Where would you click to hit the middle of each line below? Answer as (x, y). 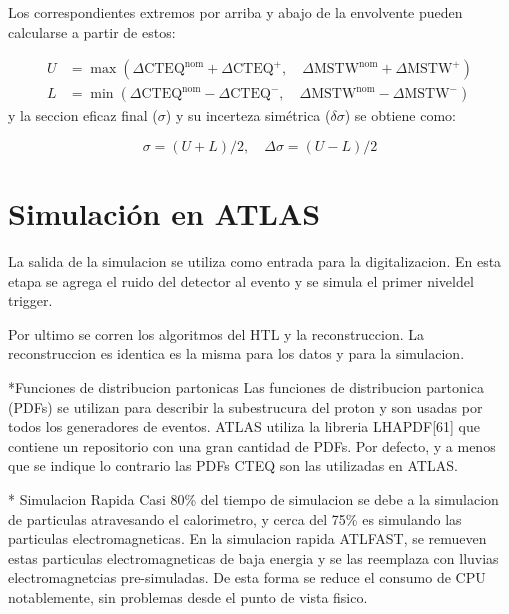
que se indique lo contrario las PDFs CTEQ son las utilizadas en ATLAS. (233, 465)
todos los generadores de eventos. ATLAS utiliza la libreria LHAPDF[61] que (244, 426)
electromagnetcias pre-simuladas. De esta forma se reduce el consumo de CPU (247, 577)
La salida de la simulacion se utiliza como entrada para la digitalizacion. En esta (255, 260)
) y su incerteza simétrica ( (248, 115)
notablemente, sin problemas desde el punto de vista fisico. (188, 596)
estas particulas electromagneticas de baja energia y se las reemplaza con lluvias (253, 557)
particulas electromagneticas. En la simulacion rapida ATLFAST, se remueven (247, 538)
